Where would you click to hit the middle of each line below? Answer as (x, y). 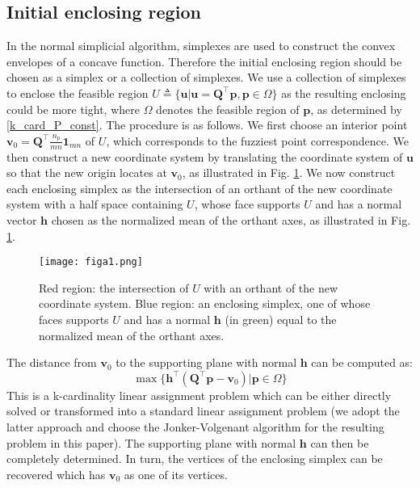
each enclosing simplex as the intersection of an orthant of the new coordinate (199, 188)
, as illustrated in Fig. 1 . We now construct (289, 172)
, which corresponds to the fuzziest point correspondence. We (257, 140)
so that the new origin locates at (87, 172)
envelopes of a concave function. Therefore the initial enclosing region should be (204, 61)
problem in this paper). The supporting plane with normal (151, 442)
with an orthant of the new (271, 287)
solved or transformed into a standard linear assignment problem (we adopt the (203, 411)
